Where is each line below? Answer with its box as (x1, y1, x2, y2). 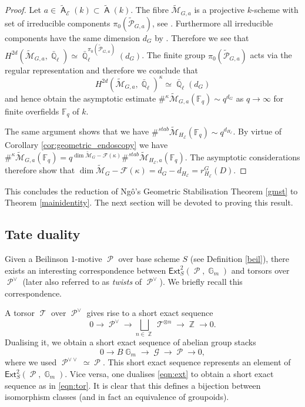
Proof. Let (5, 4, 41, 16)
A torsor (5, 307, 35, 319)
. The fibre (130, 4, 169, 16)
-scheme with (252, 4, 299, 16)
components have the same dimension (5, 31, 140, 43)
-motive (75, 253, 102, 265)
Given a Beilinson (5, 253, 69, 265)
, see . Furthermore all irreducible (152, 16, 273, 29)
